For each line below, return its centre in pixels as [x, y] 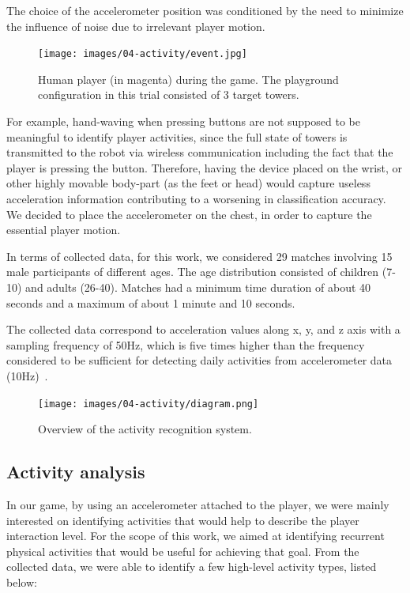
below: [22, 582]
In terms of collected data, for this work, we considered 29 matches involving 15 [199, 256]
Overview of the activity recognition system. [145, 429]
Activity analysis [76, 472]
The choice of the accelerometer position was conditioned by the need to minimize [205, 10]
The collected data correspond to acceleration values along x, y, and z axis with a [203, 329]
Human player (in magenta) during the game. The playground [188, 79]
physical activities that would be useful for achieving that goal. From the [183, 551]
